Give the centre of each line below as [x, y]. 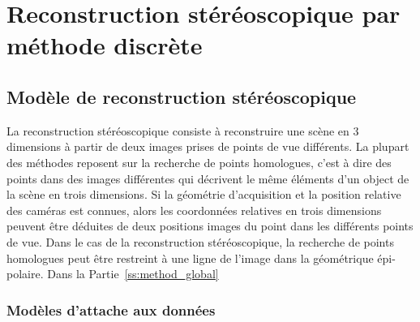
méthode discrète [105, 45]
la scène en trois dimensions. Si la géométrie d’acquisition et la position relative [204, 194]
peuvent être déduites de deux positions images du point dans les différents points [210, 226]
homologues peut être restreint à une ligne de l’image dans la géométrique [190, 258]
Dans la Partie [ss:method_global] [133, 274]
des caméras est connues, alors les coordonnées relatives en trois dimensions [194, 210]
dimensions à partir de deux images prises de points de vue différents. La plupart [208, 146]
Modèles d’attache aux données [111, 309]
